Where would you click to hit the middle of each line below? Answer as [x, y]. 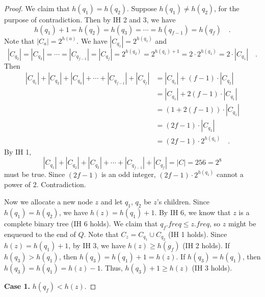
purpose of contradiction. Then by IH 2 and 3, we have [90, 19]
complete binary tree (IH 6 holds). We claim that [81, 223]
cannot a [230, 174]
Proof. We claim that [37, 8]
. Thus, [112, 268]
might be [242, 223]
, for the [227, 8]
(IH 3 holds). [212, 268]
